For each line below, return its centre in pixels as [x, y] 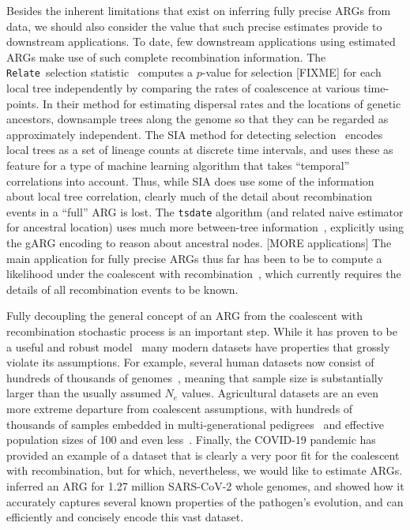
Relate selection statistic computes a [100, 72]
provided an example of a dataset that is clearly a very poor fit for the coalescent [203, 455]
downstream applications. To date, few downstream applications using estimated [201, 41]
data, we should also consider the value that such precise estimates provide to [194, 26]
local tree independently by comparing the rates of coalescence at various [183, 88]
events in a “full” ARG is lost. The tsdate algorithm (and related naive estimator [205, 211]
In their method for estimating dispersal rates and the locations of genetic [222, 103]
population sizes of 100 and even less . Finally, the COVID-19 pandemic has [191, 440]
